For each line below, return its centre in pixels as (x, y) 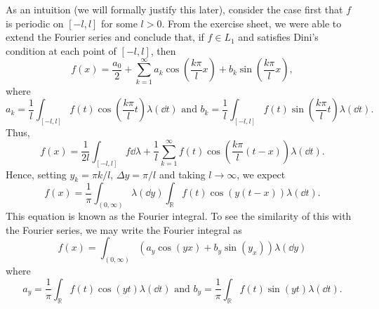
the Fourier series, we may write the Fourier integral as (124, 229)
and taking (182, 174)
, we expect (261, 174)
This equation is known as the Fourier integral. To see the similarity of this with (179, 216)
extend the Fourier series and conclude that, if (105, 37)
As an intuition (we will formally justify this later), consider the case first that (174, 9)
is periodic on (35, 23)
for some (119, 23)
